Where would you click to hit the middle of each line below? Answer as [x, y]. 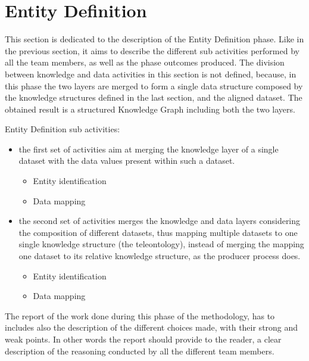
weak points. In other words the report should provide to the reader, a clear [143, 339]
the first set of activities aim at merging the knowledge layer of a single [149, 149]
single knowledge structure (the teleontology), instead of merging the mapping [161, 244]
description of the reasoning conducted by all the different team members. [140, 351]
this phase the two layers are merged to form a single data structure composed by [154, 85]
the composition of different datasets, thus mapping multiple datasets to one [158, 232]
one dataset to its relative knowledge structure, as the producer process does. [160, 256]
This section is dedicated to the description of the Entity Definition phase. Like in [154, 39]
